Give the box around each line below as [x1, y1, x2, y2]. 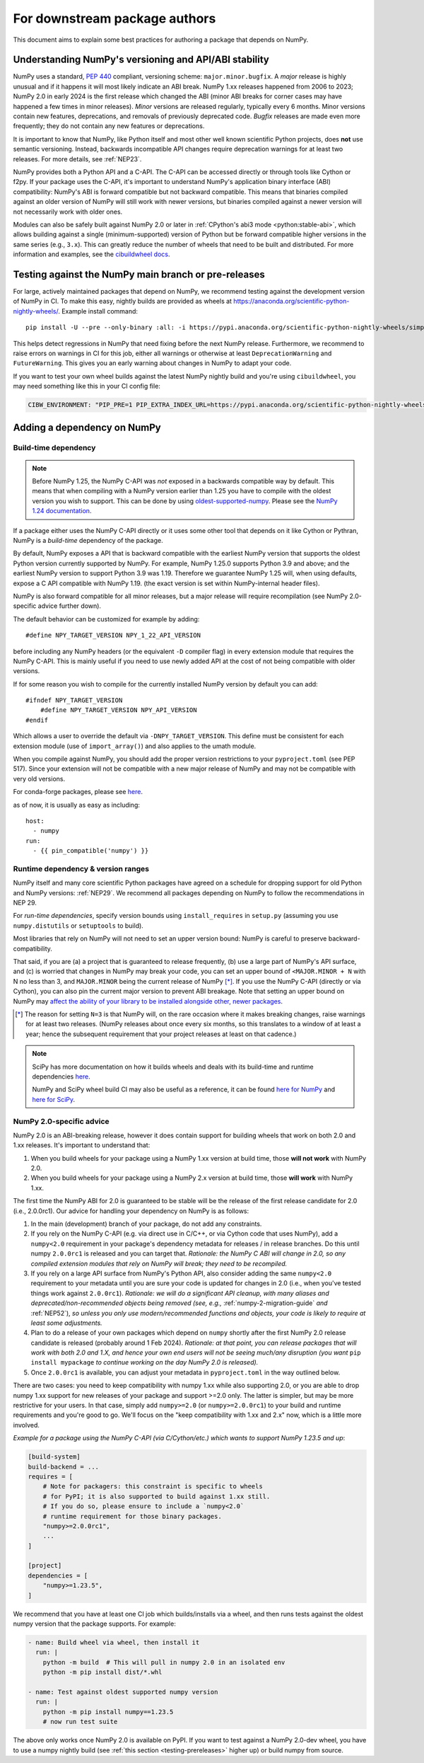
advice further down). [37, 602, 102, 610]
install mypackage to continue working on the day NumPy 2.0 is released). [30, 1358, 259, 1367]
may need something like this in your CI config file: [13, 382, 160, 391]
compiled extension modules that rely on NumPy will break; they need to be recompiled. [30, 1259, 288, 1268]
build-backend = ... [28, 1462, 99, 1471]
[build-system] [28, 1453, 81, 1461]
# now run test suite [42, 1718, 118, 1726]
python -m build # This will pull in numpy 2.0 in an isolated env [42, 1658, 285, 1666]
